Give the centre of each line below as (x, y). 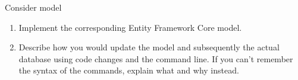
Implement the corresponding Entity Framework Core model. (130, 27)
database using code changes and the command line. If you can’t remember (156, 58)
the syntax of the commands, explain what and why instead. (129, 70)
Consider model (33, 7)
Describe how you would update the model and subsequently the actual (149, 47)
